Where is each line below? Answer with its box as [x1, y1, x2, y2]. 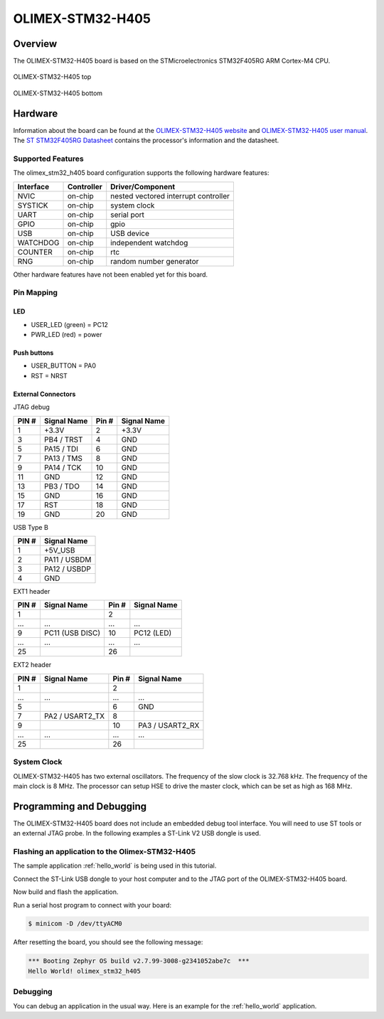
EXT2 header [13, 661, 52, 669]
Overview [13, 38, 58, 50]
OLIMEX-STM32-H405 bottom [13, 89, 103, 97]
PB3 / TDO [43, 481, 80, 491]
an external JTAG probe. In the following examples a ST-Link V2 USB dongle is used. [13, 829, 261, 838]
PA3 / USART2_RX [138, 720, 200, 730]
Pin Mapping [13, 288, 58, 298]
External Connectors [13, 390, 76, 398]
